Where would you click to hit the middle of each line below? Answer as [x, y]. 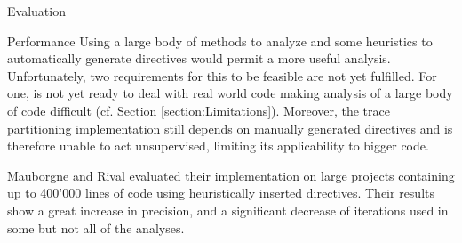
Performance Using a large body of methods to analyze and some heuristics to [220, 40]
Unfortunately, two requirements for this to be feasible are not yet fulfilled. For [222, 75]
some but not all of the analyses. [96, 227]
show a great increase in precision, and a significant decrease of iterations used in [228, 210]
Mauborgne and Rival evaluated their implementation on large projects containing [231, 175]
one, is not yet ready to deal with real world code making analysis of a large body [230, 93]
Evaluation [36, 11]
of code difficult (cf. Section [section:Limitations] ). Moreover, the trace [199, 110]
